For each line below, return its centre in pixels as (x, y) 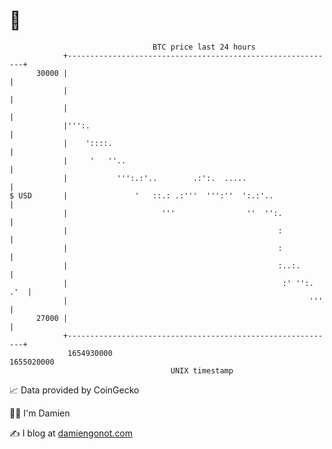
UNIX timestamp (202, 370)
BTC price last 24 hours (204, 47)
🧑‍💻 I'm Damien (40, 413)
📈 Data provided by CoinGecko (74, 390)
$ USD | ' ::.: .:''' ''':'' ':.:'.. (141, 195)
